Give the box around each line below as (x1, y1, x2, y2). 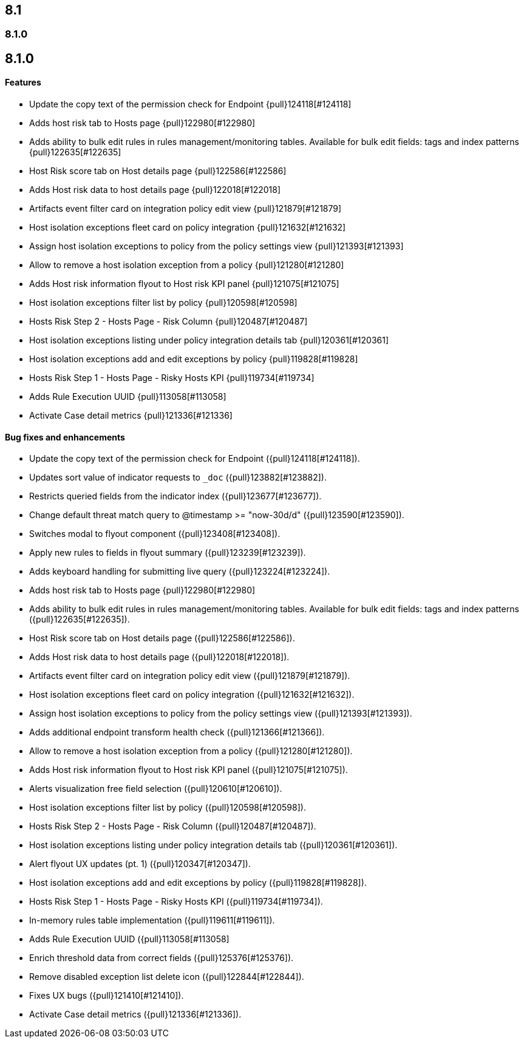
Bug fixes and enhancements (5, 431, 125, 442)
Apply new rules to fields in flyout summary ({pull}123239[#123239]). (29, 547, 306, 558)
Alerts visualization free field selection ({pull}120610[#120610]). (29, 783, 282, 794)
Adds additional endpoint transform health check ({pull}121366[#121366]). (29, 727, 325, 738)
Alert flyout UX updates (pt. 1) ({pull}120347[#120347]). (29, 859, 251, 869)
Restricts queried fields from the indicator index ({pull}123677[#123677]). (29, 491, 322, 502)
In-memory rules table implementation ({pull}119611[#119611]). (29, 915, 275, 926)
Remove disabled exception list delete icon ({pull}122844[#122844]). (29, 971, 304, 982)
